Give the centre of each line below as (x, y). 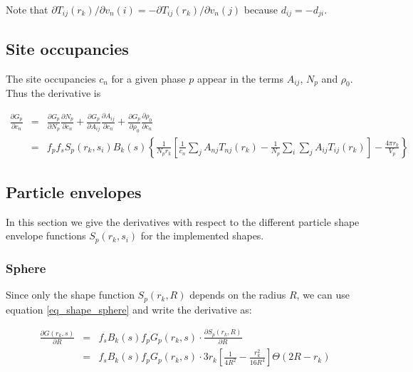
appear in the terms (240, 78)
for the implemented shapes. (202, 236)
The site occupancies (51, 78)
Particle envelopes (74, 192)
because (261, 9)
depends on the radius (238, 295)
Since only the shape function (70, 295)
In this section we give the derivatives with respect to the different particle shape (183, 221)
